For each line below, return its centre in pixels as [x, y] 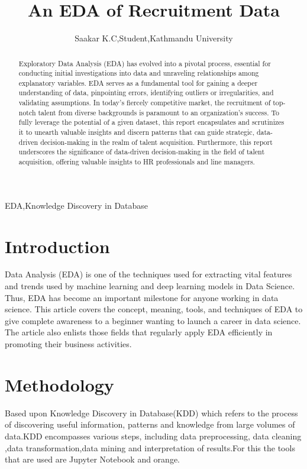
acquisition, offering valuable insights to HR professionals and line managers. [137, 162]
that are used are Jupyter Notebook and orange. [93, 459]
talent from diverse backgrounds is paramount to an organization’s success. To [159, 112]
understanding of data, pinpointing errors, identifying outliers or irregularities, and [146, 93]
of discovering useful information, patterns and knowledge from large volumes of [150, 424]
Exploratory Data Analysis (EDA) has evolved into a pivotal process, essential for [145, 63]
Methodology [59, 384]
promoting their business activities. [68, 344]
